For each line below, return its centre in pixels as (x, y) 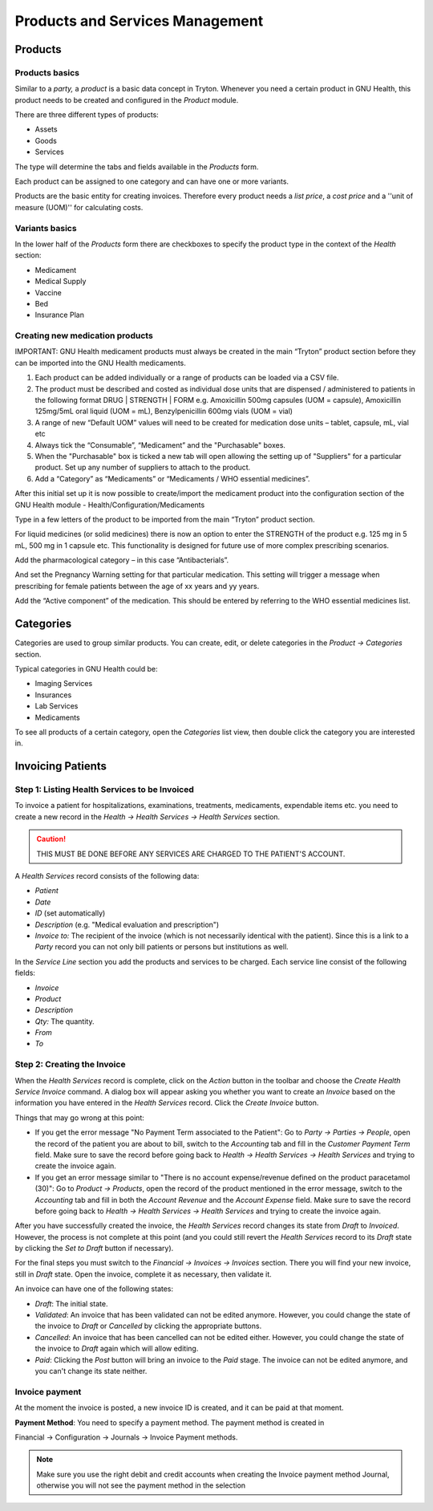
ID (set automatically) (70, 913)
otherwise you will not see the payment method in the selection (141, 1485)
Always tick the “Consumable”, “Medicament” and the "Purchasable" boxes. (160, 445)
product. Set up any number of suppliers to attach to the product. (143, 467)
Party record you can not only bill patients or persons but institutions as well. (162, 947)
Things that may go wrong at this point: (79, 1117)
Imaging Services (64, 684)
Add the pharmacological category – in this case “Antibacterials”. (122, 560)
